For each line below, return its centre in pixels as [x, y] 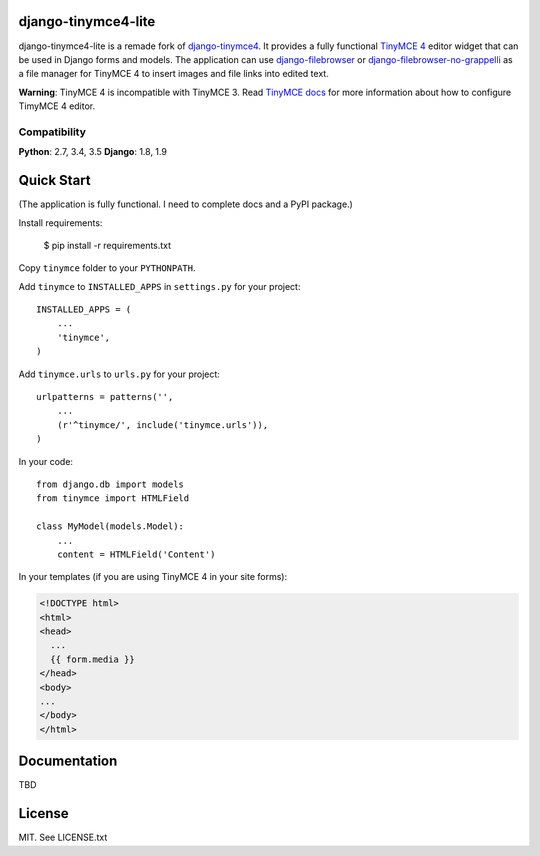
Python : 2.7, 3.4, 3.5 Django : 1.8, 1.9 [92, 152]
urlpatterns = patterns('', [105, 397]
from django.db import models [110, 484]
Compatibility [52, 132]
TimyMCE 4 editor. [57, 106]
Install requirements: [60, 222]
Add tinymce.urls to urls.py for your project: [119, 374]
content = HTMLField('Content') [136, 554]
